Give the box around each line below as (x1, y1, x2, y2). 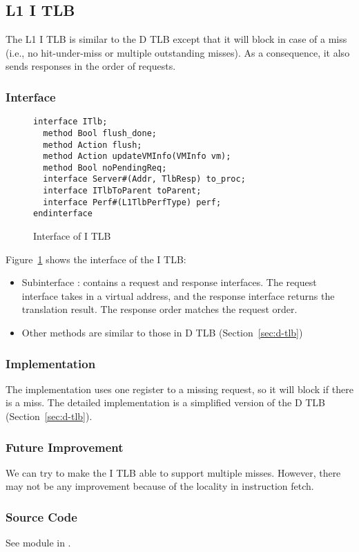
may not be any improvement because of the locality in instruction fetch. (6, 479, 314, 493)
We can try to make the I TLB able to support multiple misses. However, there (6, 465, 341, 479)
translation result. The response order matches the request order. (21, 302, 298, 316)
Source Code (6, 508, 77, 525)
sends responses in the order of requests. (6, 59, 176, 73)
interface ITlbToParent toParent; (43, 186, 202, 196)
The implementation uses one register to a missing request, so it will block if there (6, 381, 353, 396)
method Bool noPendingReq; (43, 162, 167, 173)
